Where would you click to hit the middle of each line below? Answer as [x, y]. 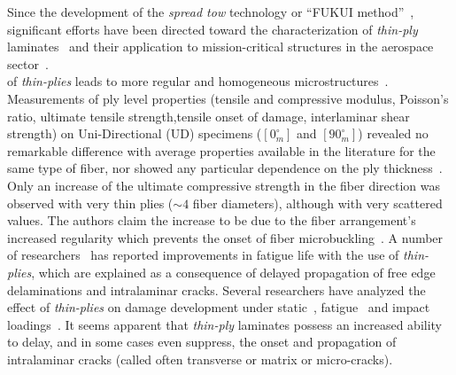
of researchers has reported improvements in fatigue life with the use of [203, 255]
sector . [28, 63]
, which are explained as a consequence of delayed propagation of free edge [233, 272]
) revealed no [393, 133]
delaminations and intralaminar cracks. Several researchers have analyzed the [216, 289]
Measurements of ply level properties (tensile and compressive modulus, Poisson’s [228, 98]
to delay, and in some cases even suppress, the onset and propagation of [202, 342]
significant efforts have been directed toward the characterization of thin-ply [213, 29]
